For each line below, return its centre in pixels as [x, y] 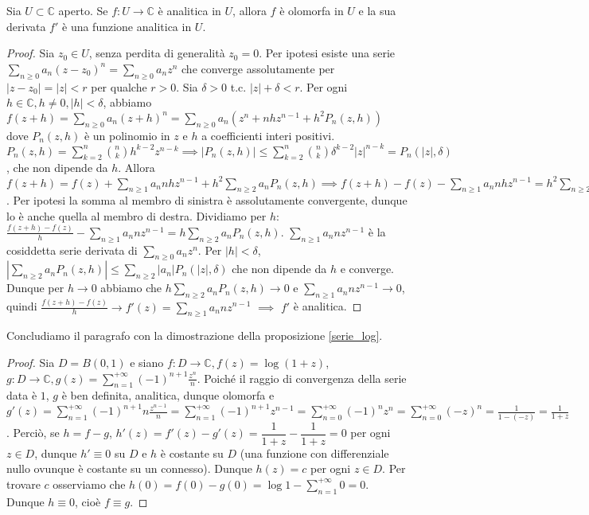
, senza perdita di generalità [157, 53]
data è [22, 395]
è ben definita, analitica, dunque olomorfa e [168, 395]
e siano [147, 362]
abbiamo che [131, 288]
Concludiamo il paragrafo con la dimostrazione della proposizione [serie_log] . [195, 336]
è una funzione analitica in [127, 26]
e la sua [377, 10]
